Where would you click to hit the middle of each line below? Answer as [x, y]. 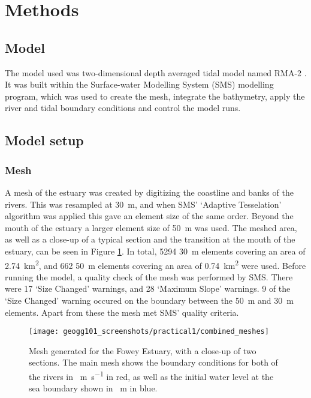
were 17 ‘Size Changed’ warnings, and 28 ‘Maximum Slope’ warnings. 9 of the [148, 288]
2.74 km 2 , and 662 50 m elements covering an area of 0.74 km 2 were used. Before [155, 264]
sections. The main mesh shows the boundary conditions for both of [153, 362]
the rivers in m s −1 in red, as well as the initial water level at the [151, 375]
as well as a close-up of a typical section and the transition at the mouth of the [150, 239]
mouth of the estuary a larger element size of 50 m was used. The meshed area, [151, 227]
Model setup [44, 140]
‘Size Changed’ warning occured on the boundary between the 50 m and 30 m [149, 300]
